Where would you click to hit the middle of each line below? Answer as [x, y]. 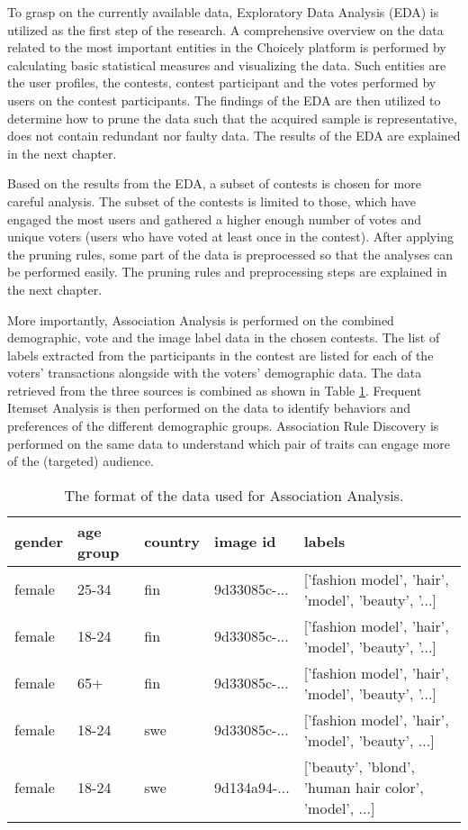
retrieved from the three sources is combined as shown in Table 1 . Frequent [215, 390]
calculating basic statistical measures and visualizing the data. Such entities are [227, 64]
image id [245, 542]
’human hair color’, [364, 787]
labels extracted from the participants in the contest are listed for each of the [220, 355]
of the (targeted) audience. [81, 461]
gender [39, 542]
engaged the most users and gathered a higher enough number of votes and [215, 219]
